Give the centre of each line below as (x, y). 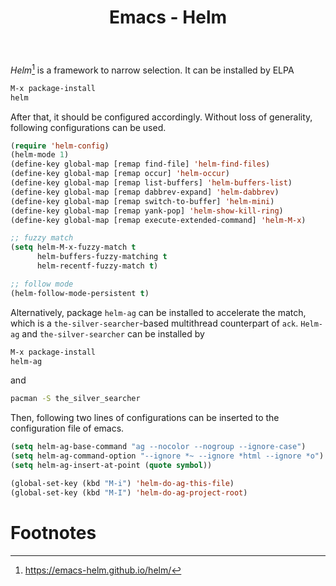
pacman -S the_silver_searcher (75, 399)
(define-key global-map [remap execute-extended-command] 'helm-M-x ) (158, 220)
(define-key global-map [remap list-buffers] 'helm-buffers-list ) (151, 183)
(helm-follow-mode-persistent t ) (80, 293)
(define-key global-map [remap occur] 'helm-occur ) (120, 174)
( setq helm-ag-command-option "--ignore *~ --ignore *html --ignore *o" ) (167, 456)
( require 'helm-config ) (60, 146)
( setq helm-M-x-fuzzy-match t (73, 247)
